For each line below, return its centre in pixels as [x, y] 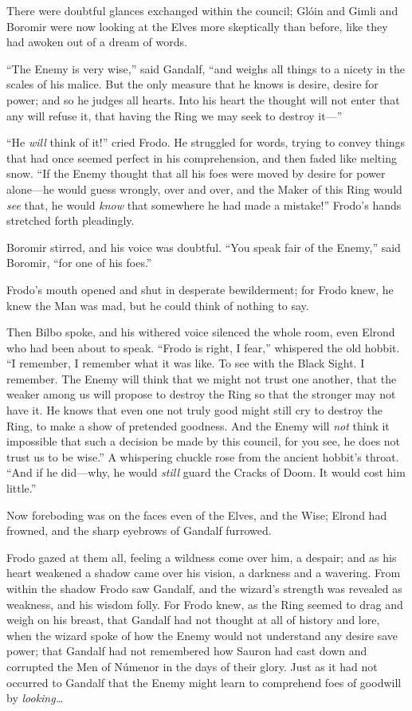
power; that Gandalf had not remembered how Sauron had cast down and [187, 651]
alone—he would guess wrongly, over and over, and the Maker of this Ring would [204, 189]
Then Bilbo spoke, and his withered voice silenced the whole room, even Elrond [201, 332]
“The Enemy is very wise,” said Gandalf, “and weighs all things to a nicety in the [206, 68]
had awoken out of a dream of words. [97, 42]
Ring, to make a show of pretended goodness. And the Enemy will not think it [198, 425]
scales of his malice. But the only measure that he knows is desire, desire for [192, 84]
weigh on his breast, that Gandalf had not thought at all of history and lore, [193, 620]
